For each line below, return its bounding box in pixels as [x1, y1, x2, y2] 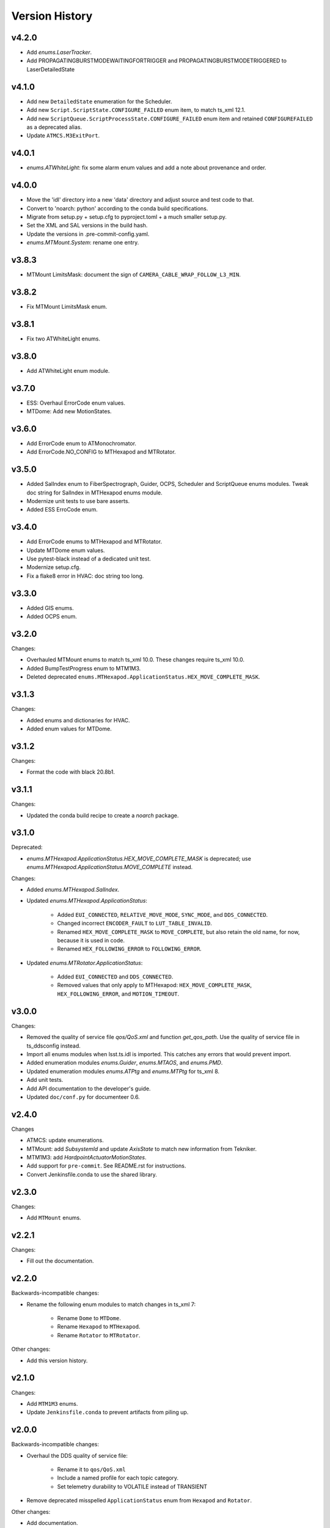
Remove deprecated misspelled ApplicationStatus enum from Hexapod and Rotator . [26, 1497, 252, 1504]
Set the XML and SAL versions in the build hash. [26, 222, 148, 229]
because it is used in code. [57, 936, 125, 944]
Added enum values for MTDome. [26, 725, 112, 732]
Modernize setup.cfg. [26, 564, 81, 571]
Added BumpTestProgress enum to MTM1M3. [26, 664, 141, 672]
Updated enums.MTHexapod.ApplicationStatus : [26, 897, 148, 905]
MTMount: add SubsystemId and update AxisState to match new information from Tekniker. [26, 1145, 257, 1152]
